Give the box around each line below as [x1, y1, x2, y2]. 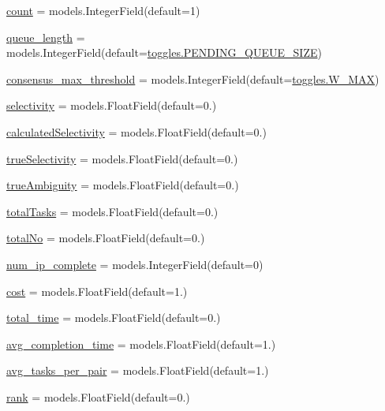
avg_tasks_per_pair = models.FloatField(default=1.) [6, 362, 269, 379]
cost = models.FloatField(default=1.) [6, 282, 188, 299]
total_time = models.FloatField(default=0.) [6, 309, 221, 326]
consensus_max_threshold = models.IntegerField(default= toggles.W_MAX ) [6, 70, 379, 87]
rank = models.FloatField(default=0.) [6, 388, 190, 405]
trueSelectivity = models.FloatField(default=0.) [6, 150, 238, 166]
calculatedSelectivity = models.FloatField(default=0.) [6, 123, 267, 140]
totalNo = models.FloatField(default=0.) [6, 230, 205, 246]
